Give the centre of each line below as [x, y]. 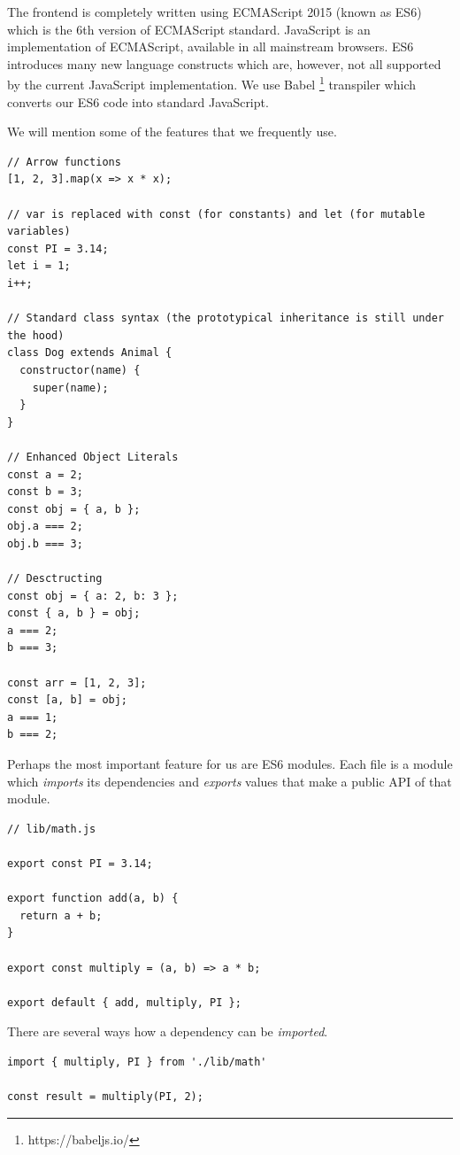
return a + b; [61, 915]
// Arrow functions [64, 162]
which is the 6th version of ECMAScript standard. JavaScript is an [189, 29]
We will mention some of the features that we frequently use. [172, 132]
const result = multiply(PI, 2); [105, 1097]
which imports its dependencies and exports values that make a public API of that [230, 781]
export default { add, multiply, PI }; [124, 1002]
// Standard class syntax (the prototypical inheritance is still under [226, 318]
